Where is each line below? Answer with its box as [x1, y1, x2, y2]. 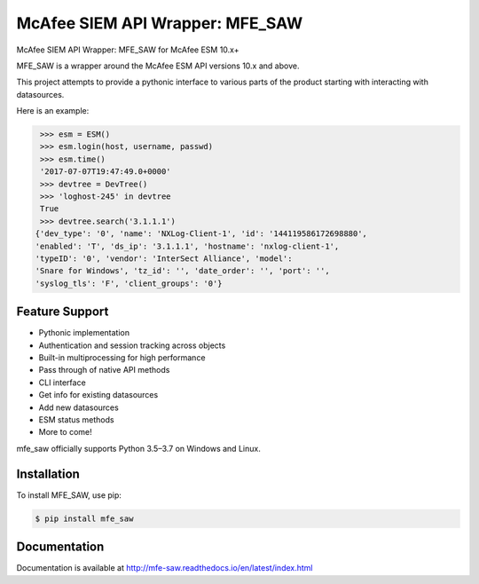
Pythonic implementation [38, 328, 130, 338]
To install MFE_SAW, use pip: [16, 489, 122, 501]
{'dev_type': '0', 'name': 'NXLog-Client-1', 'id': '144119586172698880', [35, 229, 368, 239]
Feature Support [16, 304, 109, 320]
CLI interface [38, 377, 86, 388]
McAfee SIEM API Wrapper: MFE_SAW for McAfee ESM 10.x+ [16, 44, 239, 55]
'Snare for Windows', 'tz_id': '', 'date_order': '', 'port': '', [35, 266, 330, 276]
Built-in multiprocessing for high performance [38, 352, 206, 363]
